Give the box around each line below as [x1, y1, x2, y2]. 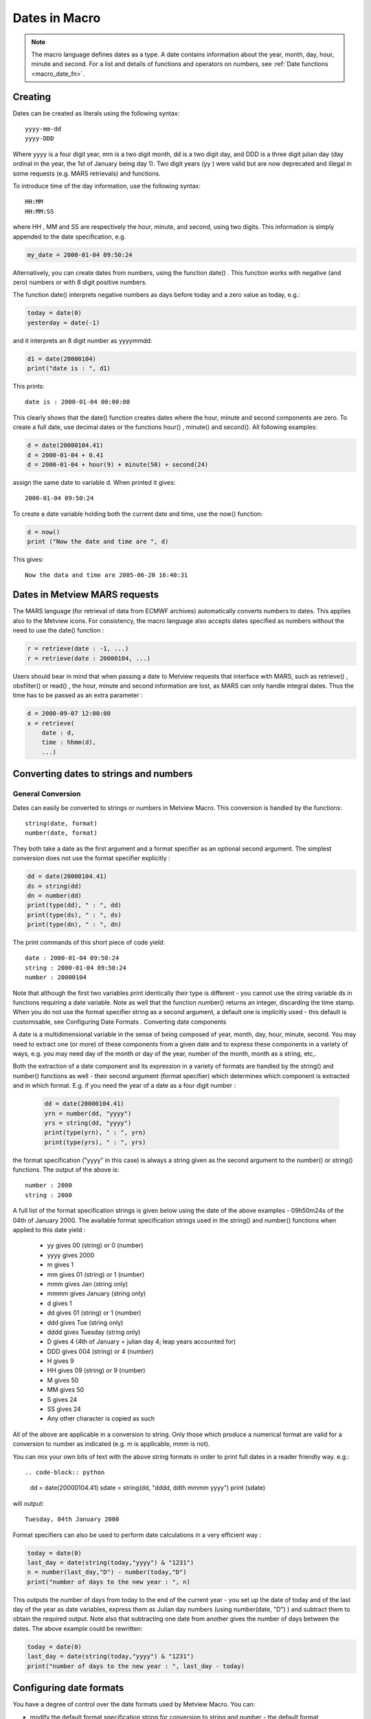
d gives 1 [47, 1299, 72, 1307]
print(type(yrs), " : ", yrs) [44, 1138, 146, 1146]
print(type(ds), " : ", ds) [27, 911, 122, 919]
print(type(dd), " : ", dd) [27, 901, 122, 909]
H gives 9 [47, 1357, 75, 1365]
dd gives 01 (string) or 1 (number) [47, 1309, 142, 1317]
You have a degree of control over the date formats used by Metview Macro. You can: [12, 1700, 256, 1709]
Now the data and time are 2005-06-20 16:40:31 [25, 571, 188, 579]
